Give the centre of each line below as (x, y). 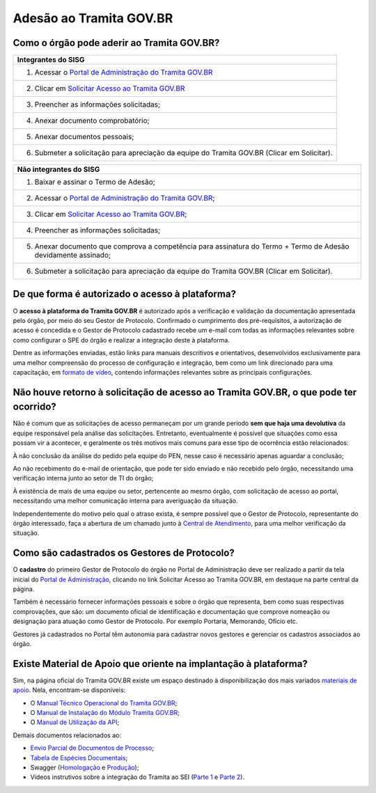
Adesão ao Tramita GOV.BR (93, 18)
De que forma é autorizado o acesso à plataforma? (125, 294)
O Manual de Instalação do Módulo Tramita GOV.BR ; (105, 713)
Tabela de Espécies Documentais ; (79, 757)
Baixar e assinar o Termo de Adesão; (95, 182)
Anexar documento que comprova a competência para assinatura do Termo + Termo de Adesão (192, 246)
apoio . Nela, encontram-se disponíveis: (69, 690)
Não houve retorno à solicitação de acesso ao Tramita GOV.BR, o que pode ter (185, 392)
